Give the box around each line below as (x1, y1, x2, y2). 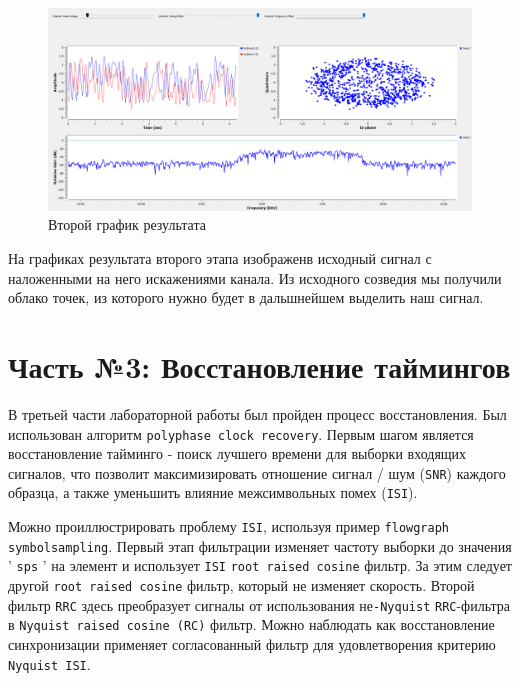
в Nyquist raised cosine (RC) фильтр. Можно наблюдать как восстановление (8, 614, 495, 635)
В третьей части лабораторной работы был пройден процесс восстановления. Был (8, 403, 507, 424)
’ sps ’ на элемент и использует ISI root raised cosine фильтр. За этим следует (8, 555, 512, 576)
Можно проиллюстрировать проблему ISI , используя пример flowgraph (8, 516, 449, 537)
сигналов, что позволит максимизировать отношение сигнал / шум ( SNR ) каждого (8, 462, 506, 483)
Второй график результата (48, 214, 206, 235)
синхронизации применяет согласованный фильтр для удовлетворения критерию (8, 634, 496, 655)
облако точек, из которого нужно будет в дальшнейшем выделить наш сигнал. (8, 287, 484, 308)
